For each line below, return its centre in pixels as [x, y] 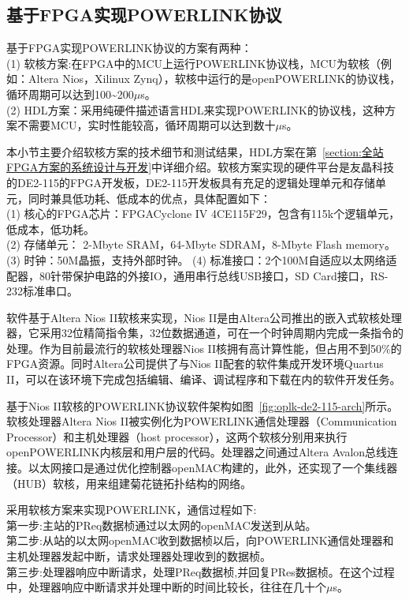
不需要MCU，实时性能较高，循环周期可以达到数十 [146, 125]
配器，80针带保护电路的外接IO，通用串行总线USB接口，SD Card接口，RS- [197, 275]
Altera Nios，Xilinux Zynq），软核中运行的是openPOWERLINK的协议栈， [214, 79]
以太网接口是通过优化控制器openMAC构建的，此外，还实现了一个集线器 [213, 468]
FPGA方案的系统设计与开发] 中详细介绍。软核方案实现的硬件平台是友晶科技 [201, 167]
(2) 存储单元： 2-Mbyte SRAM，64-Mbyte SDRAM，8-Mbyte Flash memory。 [201, 244]
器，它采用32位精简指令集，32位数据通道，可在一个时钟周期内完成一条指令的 [205, 333]
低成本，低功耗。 [50, 229]
